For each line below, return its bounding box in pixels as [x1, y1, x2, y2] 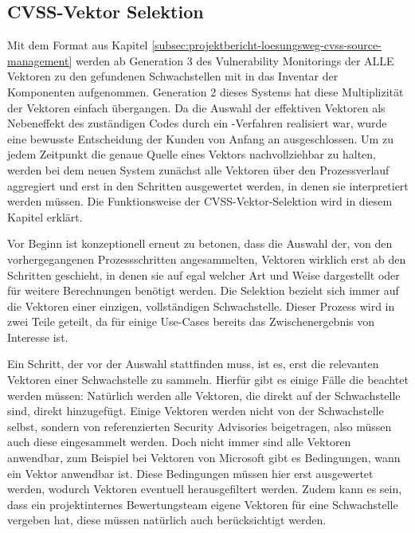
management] [7, 52, 72, 69]
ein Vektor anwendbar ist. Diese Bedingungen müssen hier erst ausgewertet [7, 464, 374, 481]
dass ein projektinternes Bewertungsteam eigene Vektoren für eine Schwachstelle [7, 496, 398, 512]
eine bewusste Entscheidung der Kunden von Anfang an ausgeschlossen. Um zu [7, 130, 393, 147]
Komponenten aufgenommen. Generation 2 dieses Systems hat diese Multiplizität [7, 83, 404, 100]
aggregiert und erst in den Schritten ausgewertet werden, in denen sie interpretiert [7, 177, 409, 194]
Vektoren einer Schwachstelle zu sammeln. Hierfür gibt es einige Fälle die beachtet [7, 371, 409, 388]
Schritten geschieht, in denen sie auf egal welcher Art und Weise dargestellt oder [7, 266, 400, 283]
